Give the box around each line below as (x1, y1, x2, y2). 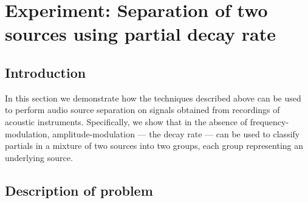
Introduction (5, 63, 86, 81)
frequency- (250, 115, 289, 128)
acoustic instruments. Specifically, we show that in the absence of (5, 115, 248, 128)
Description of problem (5, 181, 153, 199)
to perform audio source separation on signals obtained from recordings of (5, 103, 280, 116)
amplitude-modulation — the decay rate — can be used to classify (52, 127, 300, 140)
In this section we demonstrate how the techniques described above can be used (5, 91, 301, 104)
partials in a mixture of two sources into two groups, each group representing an (5, 139, 304, 152)
